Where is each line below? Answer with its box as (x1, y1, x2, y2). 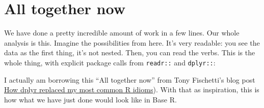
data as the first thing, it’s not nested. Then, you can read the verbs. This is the (4, 47, 255, 58)
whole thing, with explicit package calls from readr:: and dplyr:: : (4, 57, 216, 67)
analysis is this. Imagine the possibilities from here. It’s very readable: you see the (4, 37, 260, 48)
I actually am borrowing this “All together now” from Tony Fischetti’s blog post (4, 74, 255, 85)
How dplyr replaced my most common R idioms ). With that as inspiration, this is (4, 84, 259, 95)
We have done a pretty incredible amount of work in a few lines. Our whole (4, 27, 240, 38)
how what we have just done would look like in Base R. (4, 94, 177, 104)
